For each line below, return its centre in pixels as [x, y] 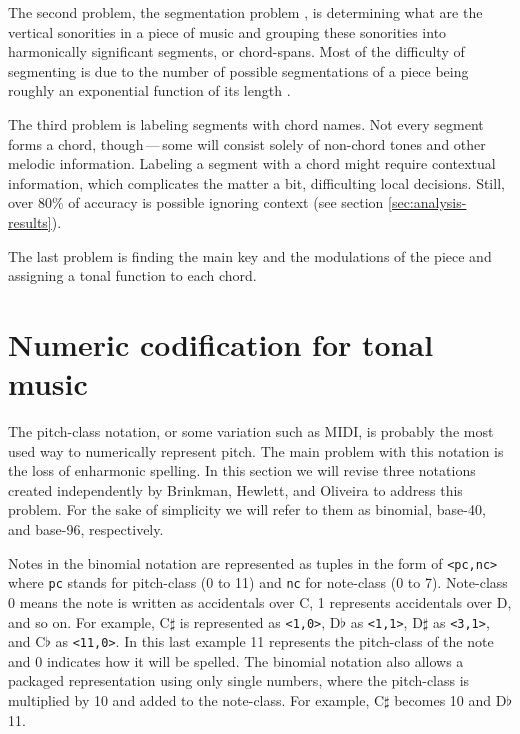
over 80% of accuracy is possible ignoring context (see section [196, 202]
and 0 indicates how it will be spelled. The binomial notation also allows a [236, 660]
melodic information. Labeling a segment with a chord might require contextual [252, 163]
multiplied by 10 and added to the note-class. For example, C [196, 700]
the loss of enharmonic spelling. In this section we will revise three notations [242, 470]
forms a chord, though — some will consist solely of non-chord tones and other [247, 143]
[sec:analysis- [427, 202]
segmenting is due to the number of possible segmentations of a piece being [238, 70]
